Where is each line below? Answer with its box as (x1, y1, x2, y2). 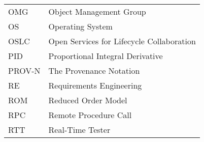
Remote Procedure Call (48, 109, 132, 121)
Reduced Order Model (48, 94, 127, 106)
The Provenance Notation (48, 65, 140, 76)
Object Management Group (48, 6, 146, 17)
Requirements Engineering (48, 79, 142, 91)
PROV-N (8, 65, 41, 76)
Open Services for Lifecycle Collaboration (48, 35, 196, 47)
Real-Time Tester (48, 124, 111, 135)
